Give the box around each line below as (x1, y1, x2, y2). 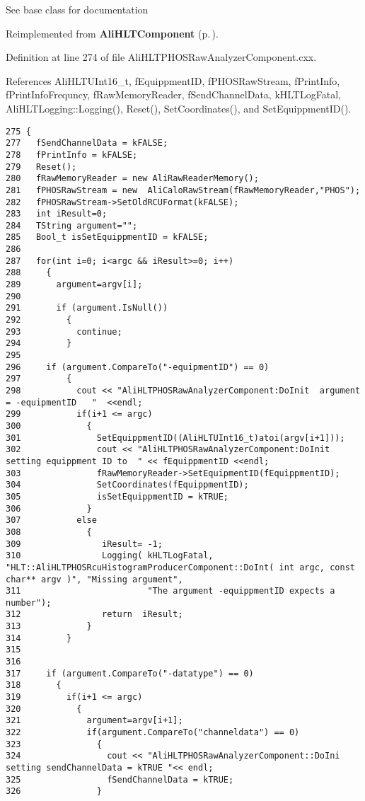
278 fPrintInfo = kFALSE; (6, 149, 138, 160)
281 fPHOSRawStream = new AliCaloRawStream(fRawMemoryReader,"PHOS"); (6, 185, 361, 195)
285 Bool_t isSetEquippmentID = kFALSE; (6, 232, 209, 243)
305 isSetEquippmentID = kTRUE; (6, 491, 228, 502)
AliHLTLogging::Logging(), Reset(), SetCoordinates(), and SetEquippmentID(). (6, 100, 352, 115)
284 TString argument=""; (6, 220, 138, 231)
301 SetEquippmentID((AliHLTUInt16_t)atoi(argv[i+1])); (6, 432, 345, 443)
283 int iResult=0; (6, 209, 108, 219)
